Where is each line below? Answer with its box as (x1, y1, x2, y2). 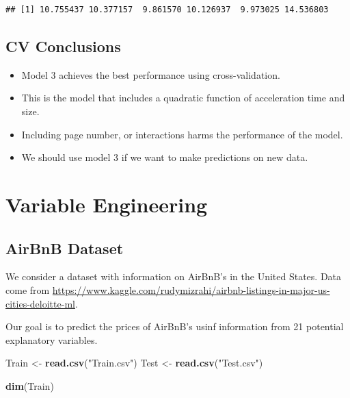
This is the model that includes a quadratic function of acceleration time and (21, 90, 345, 105)
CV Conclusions (5, 35, 121, 56)
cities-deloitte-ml (5, 296, 75, 310)
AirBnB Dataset (5, 237, 124, 258)
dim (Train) (5, 378, 54, 393)
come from (5, 282, 50, 297)
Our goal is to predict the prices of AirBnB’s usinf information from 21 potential (5, 319, 344, 334)
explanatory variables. (5, 332, 98, 347)
